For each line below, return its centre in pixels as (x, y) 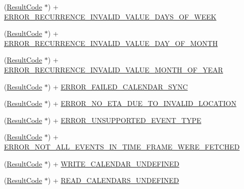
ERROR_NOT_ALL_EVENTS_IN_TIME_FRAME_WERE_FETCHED (122, 146)
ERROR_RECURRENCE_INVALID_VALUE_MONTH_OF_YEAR (114, 69)
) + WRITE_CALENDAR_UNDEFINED (113, 163)
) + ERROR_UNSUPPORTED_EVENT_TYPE (124, 120)
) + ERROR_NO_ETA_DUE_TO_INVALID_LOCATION (142, 103)
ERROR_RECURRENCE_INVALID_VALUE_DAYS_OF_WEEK (110, 16)
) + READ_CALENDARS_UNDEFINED (113, 180)
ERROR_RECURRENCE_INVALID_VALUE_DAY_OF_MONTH (111, 43)
